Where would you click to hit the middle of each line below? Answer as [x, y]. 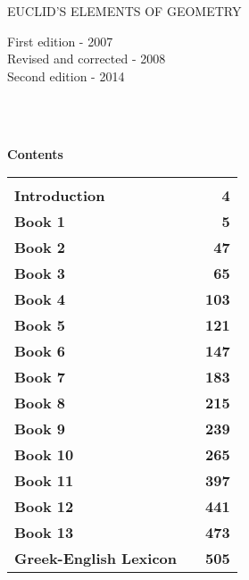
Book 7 [40, 377]
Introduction [60, 196]
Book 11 [44, 481]
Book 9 [40, 429]
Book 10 [44, 455]
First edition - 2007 [60, 41]
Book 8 [40, 403]
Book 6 [40, 351]
